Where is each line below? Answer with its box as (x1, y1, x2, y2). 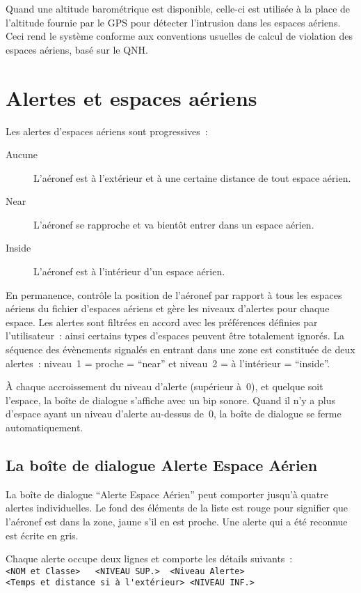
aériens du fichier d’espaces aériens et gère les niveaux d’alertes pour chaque (6, 301, 330, 316)
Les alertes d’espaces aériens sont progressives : (6, 123, 208, 138)
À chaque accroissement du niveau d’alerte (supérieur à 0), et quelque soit (6, 379, 323, 394)
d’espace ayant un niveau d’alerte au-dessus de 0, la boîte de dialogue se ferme (6, 406, 342, 421)
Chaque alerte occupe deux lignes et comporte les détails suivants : (6, 551, 293, 566)
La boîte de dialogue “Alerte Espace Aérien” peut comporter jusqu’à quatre (6, 486, 328, 501)
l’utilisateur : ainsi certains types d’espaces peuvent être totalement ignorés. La (6, 328, 344, 343)
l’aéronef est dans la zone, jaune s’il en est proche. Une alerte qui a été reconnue (6, 514, 348, 528)
